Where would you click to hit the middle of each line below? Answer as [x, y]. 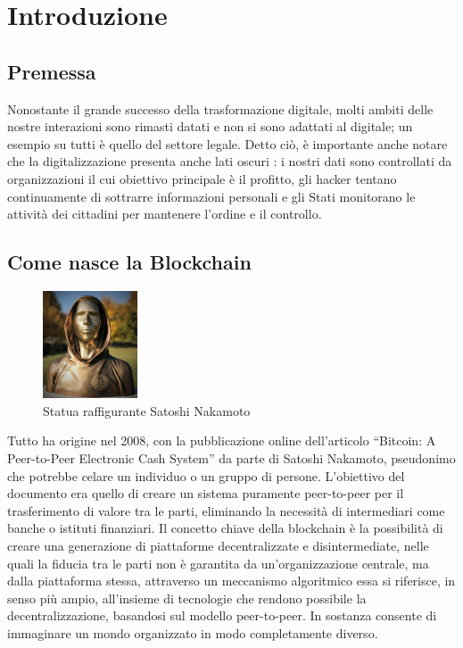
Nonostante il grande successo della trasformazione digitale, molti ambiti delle [220, 108]
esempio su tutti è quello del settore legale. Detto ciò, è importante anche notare [227, 143]
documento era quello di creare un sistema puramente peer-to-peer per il [206, 493]
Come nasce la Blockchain [129, 262]
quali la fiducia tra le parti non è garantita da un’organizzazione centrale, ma [218, 563]
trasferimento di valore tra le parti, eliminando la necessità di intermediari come [226, 510]
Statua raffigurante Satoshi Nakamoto [147, 410]
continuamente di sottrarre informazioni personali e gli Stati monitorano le [211, 196]
